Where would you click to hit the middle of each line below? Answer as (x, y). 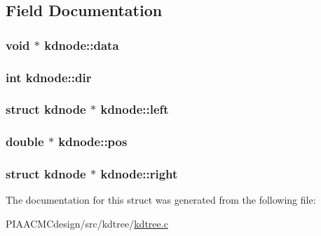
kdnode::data (82, 45)
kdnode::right (139, 174)
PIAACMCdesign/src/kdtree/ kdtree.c (87, 223)
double (25, 142)
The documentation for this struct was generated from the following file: (161, 200)
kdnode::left (135, 109)
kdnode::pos (93, 142)
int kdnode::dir (49, 77)
